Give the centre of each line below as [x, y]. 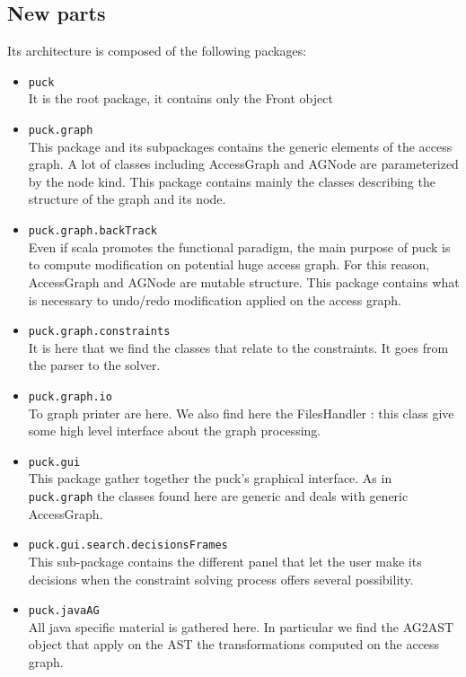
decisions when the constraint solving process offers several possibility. [221, 579]
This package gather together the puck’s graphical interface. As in [210, 478]
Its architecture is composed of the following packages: [157, 51]
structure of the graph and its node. [127, 199]
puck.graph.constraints [99, 332]
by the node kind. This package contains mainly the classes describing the [232, 181]
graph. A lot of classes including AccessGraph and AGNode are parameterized [243, 164]
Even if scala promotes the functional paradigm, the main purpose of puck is [239, 246]
